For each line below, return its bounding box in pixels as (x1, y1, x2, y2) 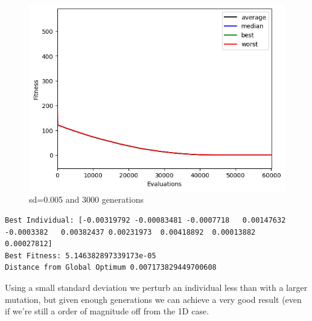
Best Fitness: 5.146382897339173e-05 (5, 251, 156, 260)
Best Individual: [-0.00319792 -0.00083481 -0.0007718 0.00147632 (5, 216, 286, 225)
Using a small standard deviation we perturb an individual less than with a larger (5, 281, 308, 294)
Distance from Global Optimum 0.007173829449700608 (5, 263, 217, 272)
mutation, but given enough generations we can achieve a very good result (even (5, 293, 302, 305)
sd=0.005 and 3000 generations (29, 193, 144, 206)
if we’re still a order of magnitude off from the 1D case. (5, 305, 209, 317)
